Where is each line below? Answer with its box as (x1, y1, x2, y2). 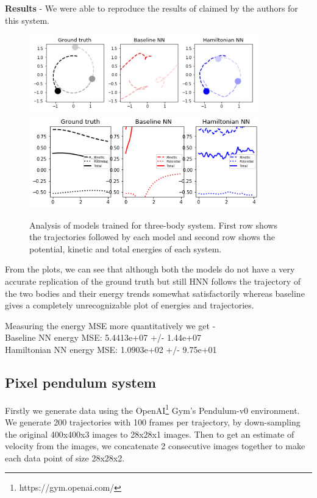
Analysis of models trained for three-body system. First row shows (29, 218, 277, 231)
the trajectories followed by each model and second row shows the (29, 230, 275, 243)
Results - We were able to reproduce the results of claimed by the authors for (5, 2, 298, 14)
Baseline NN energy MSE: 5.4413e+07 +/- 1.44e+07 (5, 331, 202, 344)
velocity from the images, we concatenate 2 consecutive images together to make (5, 439, 305, 452)
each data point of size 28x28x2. (5, 451, 125, 464)
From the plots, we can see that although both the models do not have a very (5, 263, 295, 276)
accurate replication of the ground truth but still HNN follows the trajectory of (5, 274, 301, 287)
